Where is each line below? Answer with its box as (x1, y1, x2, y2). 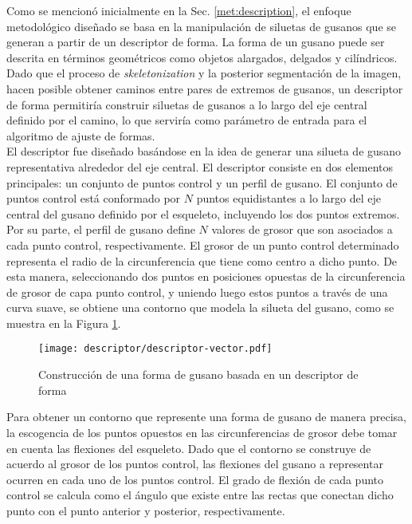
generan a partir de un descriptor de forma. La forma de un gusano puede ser (6, 33, 385, 50)
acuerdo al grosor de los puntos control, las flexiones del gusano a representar (6, 455, 383, 472)
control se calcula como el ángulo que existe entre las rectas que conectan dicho (6, 487, 394, 503)
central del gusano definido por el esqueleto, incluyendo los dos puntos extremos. (6, 205, 400, 222)
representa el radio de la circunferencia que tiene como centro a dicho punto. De (6, 252, 398, 269)
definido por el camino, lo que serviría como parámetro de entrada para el (6, 112, 367, 128)
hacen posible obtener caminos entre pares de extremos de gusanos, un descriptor (6, 80, 403, 97)
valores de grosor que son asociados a (211, 221, 393, 238)
